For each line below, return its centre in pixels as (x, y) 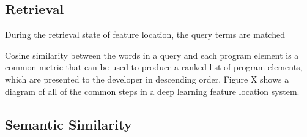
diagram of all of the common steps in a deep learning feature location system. (152, 91)
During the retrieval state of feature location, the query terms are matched (145, 35)
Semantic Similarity (68, 124)
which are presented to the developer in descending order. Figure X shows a (147, 79)
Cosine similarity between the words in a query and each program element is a (152, 55)
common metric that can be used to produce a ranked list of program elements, (154, 67)
